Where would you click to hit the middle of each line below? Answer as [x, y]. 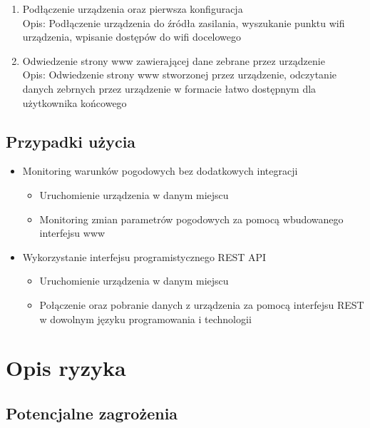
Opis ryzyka [66, 368]
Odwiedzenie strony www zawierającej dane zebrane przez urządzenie [174, 60]
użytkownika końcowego [74, 102]
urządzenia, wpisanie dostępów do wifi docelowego [132, 37]
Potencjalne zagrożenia [92, 413]
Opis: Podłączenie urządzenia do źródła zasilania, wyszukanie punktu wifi [184, 22]
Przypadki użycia [71, 141]
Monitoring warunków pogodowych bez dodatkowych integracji [160, 171]
